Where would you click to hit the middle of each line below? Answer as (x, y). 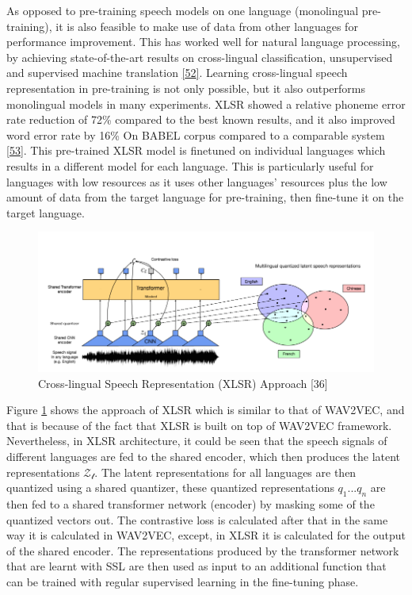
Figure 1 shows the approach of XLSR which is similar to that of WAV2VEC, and (206, 410)
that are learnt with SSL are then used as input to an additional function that (196, 566)
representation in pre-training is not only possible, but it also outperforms (186, 88)
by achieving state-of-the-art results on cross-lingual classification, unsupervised (200, 57)
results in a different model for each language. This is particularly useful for (190, 165)
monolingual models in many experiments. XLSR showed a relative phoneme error (206, 104)
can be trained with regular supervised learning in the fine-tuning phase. (183, 581)
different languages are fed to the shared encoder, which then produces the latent (204, 456)
